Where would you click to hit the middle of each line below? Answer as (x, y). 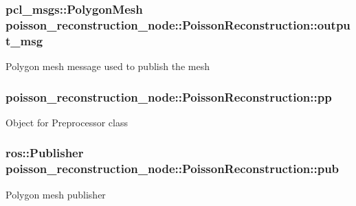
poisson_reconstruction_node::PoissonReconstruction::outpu (178, 24)
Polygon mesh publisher (56, 194)
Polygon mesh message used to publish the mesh (108, 66)
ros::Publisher (45, 153)
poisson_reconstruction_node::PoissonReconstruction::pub (173, 169)
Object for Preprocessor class (67, 122)
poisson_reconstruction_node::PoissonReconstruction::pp (169, 96)
